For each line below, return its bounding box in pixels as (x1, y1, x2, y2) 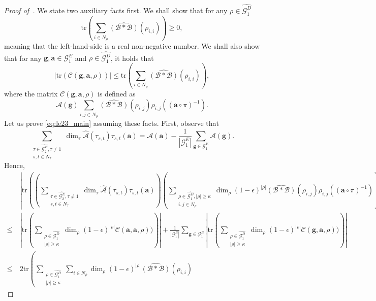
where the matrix (4, 88, 58, 98)
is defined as (98, 88, 136, 98)
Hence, (4, 160, 25, 171)
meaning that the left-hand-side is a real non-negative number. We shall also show (4, 41, 260, 51)
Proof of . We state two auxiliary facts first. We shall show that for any (4, 5, 228, 15)
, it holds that (110, 52, 154, 63)
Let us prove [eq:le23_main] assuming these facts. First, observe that (4, 118, 219, 128)
